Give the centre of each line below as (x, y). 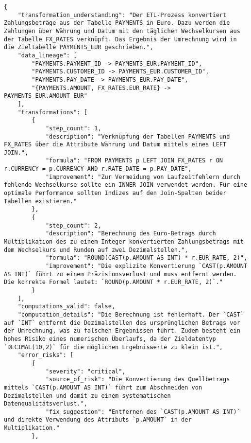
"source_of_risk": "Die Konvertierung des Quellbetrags (138, 380)
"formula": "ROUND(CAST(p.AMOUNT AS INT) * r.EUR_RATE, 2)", (146, 258)
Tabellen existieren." (41, 201)
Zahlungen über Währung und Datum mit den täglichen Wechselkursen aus (122, 31)
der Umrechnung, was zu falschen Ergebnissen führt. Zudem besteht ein (122, 331)
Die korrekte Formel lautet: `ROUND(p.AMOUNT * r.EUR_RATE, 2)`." (114, 282)
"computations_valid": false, (67, 307)
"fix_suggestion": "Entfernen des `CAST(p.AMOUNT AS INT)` (143, 412)
